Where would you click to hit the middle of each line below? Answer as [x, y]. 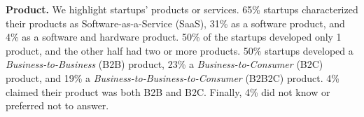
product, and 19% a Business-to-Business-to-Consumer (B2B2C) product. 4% [173, 77]
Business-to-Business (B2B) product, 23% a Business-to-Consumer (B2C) [164, 64]
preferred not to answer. [57, 105]
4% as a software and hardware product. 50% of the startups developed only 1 [174, 37]
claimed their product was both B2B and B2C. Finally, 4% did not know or [168, 91]
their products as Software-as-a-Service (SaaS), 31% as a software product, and [175, 23]
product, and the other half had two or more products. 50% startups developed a [180, 50]
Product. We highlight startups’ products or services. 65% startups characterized [182, 9]
